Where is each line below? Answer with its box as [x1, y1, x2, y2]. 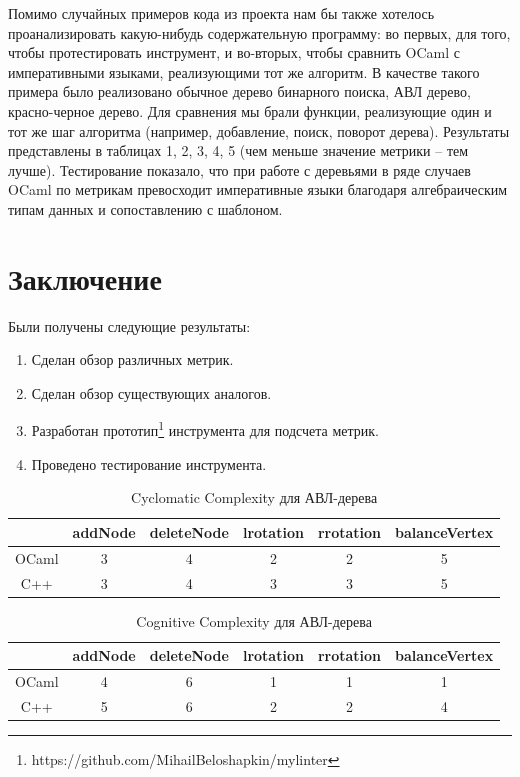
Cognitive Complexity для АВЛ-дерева [136, 610, 372, 631]
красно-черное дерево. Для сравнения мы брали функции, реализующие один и [8, 100, 492, 121]
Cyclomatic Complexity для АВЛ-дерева [131, 487, 378, 508]
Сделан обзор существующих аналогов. [31, 382, 272, 403]
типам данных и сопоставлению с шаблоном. [8, 198, 283, 219]
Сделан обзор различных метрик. [31, 349, 234, 370]
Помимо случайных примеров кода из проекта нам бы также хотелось [8, 3, 435, 23]
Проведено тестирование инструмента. [31, 453, 267, 474]
